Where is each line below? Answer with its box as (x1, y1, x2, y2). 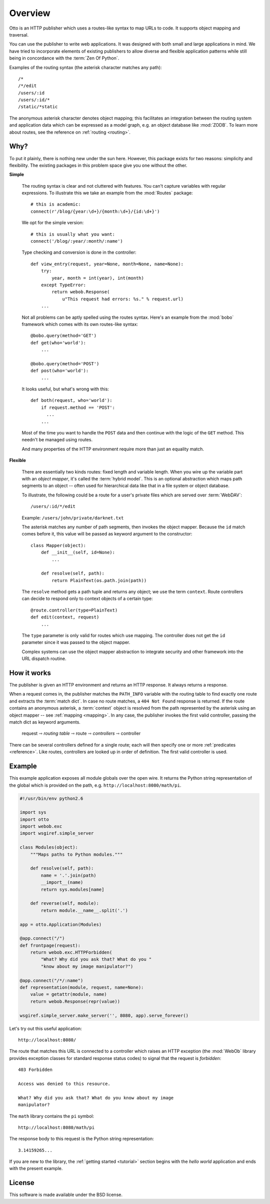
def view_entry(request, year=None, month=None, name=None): (30, 261, 183, 267)
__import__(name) (40, 880, 83, 885)
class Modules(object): (19, 845, 78, 850)
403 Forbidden (18, 1067, 52, 1073)
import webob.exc (19, 824, 62, 829)
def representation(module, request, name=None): (19, 985, 144, 990)
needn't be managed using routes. (21, 437, 92, 443)
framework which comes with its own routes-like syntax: (21, 321, 138, 327)
